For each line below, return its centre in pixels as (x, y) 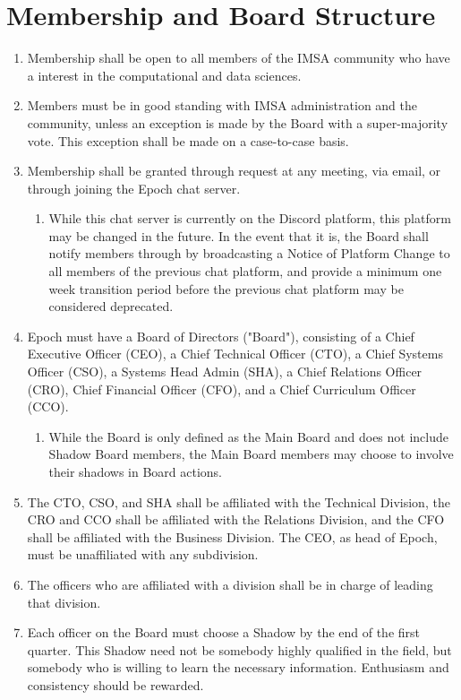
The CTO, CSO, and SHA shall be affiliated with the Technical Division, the (239, 501)
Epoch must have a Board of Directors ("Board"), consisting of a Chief (221, 336)
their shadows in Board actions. (135, 471)
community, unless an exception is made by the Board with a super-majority (238, 122)
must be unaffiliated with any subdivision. (143, 554)
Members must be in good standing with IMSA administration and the (222, 105)
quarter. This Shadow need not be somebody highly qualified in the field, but (239, 649)
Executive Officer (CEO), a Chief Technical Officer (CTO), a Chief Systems (235, 354)
